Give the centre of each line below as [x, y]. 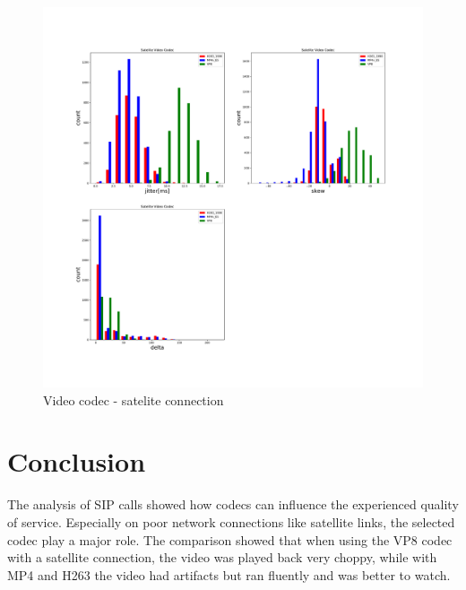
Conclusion [77, 461]
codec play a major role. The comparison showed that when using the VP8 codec [230, 539]
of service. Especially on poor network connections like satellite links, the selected [231, 521]
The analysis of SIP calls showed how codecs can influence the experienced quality [233, 504]
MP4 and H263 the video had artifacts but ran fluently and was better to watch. [229, 574]
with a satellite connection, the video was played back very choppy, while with [222, 557]
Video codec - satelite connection [134, 399]
